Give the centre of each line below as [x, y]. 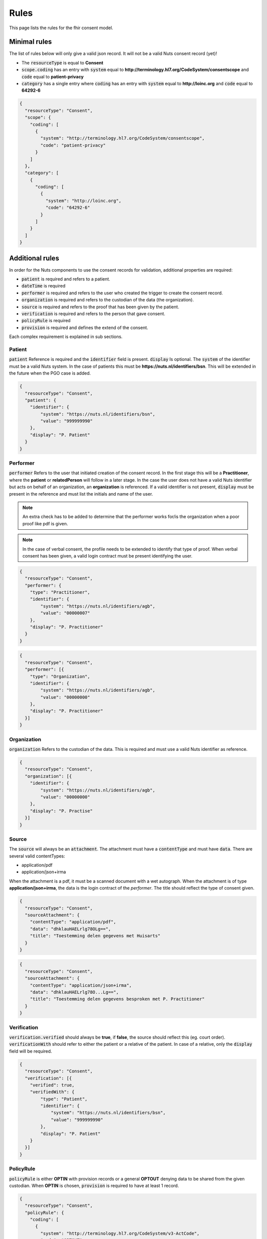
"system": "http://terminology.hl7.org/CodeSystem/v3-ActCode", [120, 1233]
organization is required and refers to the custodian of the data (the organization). [108, 300]
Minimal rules [30, 42]
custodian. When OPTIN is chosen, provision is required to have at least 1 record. [94, 1185]
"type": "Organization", [60, 676]
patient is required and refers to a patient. [66, 279]
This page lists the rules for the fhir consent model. [61, 28]
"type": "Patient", [64, 1099]
